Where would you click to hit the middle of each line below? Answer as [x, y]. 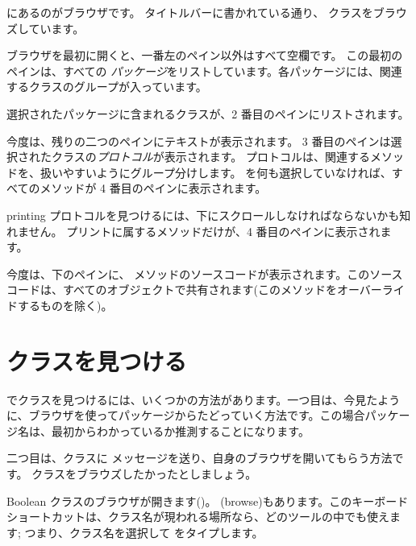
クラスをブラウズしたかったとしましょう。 [144, 474]
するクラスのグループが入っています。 [107, 87]
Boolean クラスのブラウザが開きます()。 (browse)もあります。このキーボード [208, 500]
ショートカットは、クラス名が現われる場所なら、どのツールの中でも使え [198, 517]
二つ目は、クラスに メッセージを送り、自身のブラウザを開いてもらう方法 [200, 458]
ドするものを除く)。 [60, 305]
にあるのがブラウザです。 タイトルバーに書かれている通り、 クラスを [190, 12]
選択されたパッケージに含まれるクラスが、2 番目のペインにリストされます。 [208, 113]
